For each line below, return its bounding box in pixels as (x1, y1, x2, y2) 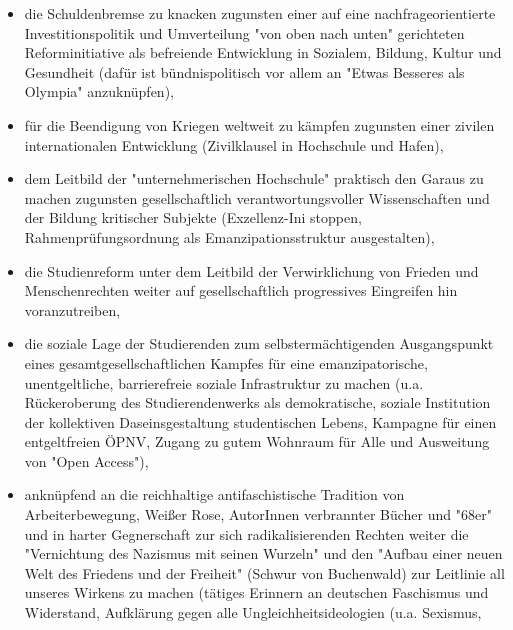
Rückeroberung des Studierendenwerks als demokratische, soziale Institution (24, 392, 491, 413)
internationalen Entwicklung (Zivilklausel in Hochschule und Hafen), (24, 134, 444, 155)
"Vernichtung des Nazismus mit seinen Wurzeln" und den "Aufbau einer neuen (24, 543, 503, 564)
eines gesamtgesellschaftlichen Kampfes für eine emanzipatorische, (24, 352, 428, 373)
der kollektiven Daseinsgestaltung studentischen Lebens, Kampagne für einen (24, 411, 497, 432)
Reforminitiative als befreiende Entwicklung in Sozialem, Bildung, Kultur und (24, 42, 502, 63)
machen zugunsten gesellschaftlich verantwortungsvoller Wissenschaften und (24, 187, 490, 208)
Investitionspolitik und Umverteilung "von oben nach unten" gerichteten (24, 22, 465, 43)
